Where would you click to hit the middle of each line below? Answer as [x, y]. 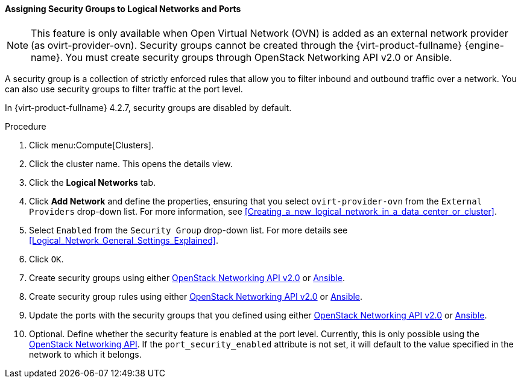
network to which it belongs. [85, 354]
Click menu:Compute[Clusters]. [91, 145]
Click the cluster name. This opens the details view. [131, 163]
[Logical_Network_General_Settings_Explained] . [124, 240]
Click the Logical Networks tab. [93, 182]
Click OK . [46, 259]
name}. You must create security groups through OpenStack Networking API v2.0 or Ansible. [242, 57]
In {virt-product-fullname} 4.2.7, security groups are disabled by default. [148, 107]
